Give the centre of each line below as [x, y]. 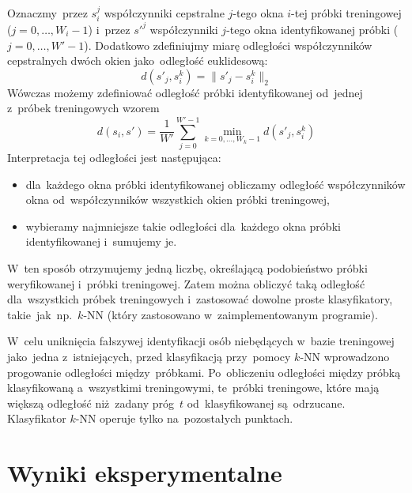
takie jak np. [40, 314]
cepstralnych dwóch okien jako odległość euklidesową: [138, 60]
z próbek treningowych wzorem [83, 108]
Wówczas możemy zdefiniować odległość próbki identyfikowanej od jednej [185, 92]
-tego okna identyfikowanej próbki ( [312, 29]
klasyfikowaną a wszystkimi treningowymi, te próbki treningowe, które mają [193, 388]
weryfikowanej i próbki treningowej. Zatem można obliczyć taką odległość [186, 283]
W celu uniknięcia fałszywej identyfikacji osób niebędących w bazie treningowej [201, 341]
